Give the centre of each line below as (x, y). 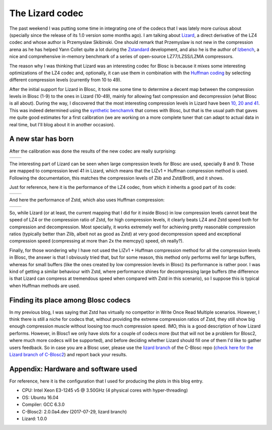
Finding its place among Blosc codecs (70, 300)
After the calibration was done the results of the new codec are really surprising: (93, 151)
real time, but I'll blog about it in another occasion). (62, 124)
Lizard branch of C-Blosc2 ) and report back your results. (68, 355)
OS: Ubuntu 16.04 (40, 397)
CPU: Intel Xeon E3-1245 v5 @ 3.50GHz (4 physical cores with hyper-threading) (105, 390)
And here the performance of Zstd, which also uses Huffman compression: (87, 200)
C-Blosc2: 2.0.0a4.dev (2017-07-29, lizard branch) (74, 411)
